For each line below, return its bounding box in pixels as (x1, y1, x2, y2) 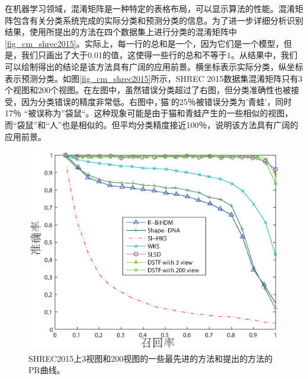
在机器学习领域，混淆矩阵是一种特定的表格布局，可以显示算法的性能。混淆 (5, 2, 295, 14)
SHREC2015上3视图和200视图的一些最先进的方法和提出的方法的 (28, 352, 273, 364)
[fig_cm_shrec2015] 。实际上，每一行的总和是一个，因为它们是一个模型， (5, 37, 284, 49)
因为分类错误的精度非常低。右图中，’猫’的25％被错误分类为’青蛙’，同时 (21, 95, 292, 107)
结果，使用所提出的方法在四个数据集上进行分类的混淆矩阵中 (5, 26, 237, 38)
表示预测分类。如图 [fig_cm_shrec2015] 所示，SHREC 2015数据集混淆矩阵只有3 (5, 72, 303, 84)
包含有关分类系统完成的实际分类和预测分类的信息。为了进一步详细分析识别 (12, 14, 303, 26)
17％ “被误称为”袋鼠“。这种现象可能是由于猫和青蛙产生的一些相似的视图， (5, 107, 293, 119)
